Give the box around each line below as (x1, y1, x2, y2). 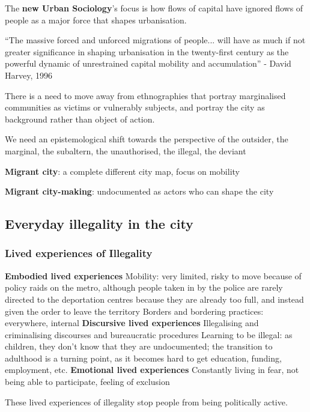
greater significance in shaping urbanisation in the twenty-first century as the (5, 45, 289, 58)
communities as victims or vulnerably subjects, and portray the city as (5, 101, 265, 114)
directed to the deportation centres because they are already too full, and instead (5, 292, 304, 305)
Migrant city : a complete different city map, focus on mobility (5, 165, 240, 177)
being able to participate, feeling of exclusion (5, 375, 170, 388)
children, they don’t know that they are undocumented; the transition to (5, 340, 273, 353)
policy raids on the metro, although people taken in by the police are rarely (5, 281, 283, 294)
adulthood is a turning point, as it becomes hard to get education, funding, (5, 351, 282, 364)
